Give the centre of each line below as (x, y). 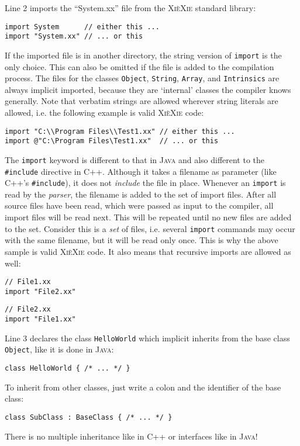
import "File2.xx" (40, 291)
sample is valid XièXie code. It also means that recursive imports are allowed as (148, 251)
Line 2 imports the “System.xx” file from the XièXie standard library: (130, 8)
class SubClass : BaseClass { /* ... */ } (89, 417)
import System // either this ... (82, 27)
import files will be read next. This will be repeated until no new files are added (148, 217)
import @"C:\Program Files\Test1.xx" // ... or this (112, 141)
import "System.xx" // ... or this (74, 37)
